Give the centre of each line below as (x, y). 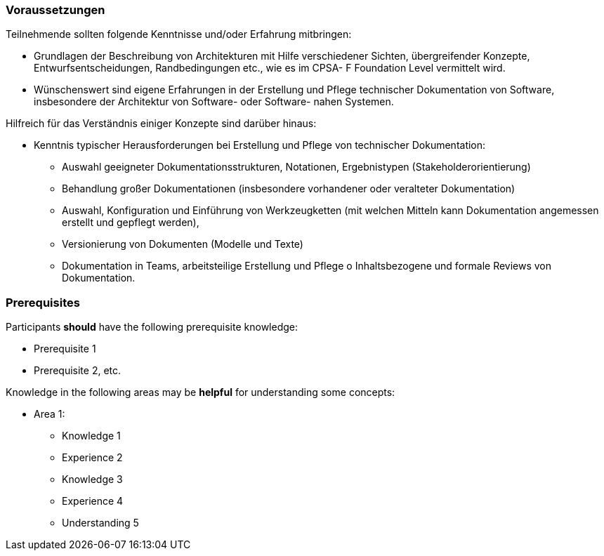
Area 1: (50, 414)
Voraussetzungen (55, 10)
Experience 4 (93, 501)
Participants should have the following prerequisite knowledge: (152, 327)
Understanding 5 (100, 523)
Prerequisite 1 (65, 349)
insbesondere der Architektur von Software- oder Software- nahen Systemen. (214, 102)
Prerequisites (43, 302)
